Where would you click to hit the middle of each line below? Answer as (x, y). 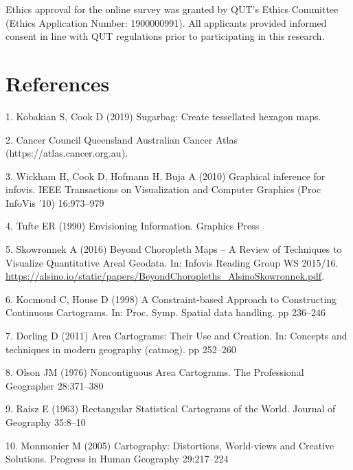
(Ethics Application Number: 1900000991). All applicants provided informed (166, 22)
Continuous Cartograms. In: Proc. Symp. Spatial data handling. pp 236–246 (166, 312)
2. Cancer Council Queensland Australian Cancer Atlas (122, 139)
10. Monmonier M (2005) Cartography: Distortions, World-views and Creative (170, 445)
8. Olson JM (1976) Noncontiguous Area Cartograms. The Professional (155, 372)
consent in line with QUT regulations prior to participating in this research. (165, 36)
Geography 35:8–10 (46, 422)
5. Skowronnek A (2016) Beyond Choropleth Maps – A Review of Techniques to (174, 249)
